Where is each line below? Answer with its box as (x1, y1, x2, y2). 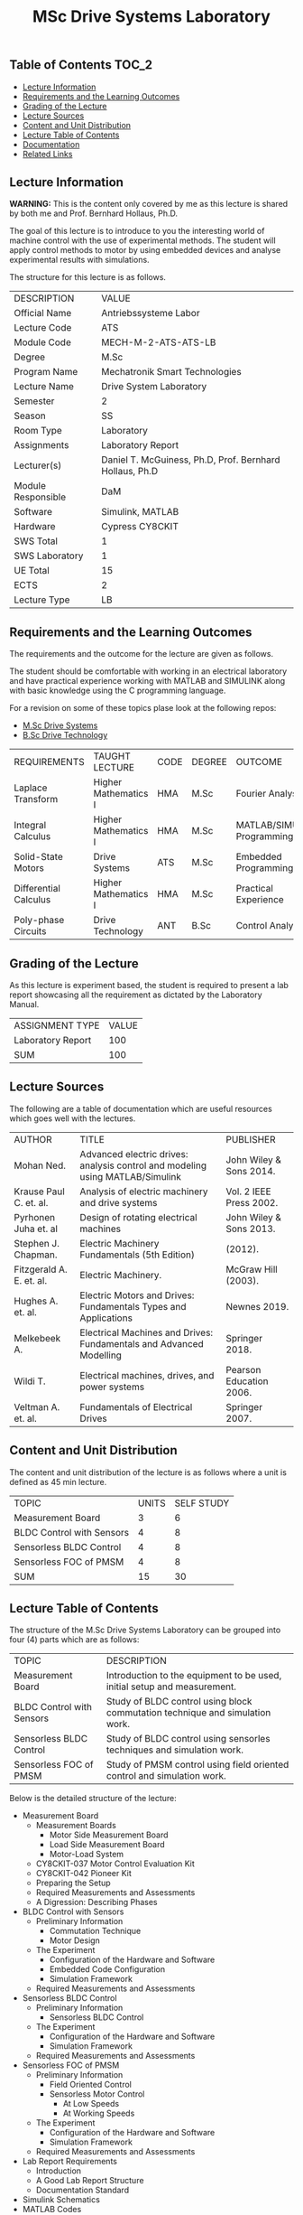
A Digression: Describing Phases (35, 1897, 158, 1908)
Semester (14, 395, 55, 407)
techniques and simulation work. (106, 1743, 243, 1756)
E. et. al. (14, 1274, 48, 1286)
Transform (14, 793, 59, 806)
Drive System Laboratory (100, 380, 207, 393)
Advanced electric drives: (79, 1147, 188, 1160)
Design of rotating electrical (79, 1210, 197, 1223)
